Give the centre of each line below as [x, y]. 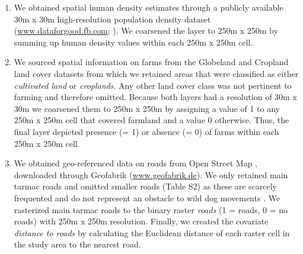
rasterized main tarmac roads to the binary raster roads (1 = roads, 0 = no [151, 209]
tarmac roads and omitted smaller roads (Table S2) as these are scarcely [145, 186]
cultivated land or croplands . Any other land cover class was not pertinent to [153, 85]
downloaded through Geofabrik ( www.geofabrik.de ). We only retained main [151, 174]
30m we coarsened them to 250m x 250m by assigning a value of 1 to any [147, 108]
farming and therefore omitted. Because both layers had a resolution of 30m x [155, 97]
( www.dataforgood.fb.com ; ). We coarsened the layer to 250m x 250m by [146, 30]
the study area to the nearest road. [77, 244]
